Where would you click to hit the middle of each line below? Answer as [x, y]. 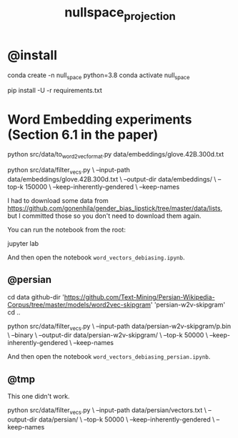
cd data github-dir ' [36, 297]
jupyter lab [23, 243]
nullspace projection [120, 14]
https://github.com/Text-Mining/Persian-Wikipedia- [140, 297]
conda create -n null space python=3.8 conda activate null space [99, 76]
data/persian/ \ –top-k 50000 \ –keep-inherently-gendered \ [127, 419]
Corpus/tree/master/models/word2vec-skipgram [79, 304]
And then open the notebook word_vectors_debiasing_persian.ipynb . [109, 357]
